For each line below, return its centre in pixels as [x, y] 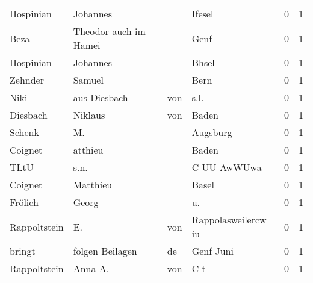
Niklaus [89, 115]
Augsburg [212, 132]
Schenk [24, 132]
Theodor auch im [109, 31]
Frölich [24, 202]
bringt [23, 251]
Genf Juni [212, 251]
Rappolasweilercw [229, 219]
